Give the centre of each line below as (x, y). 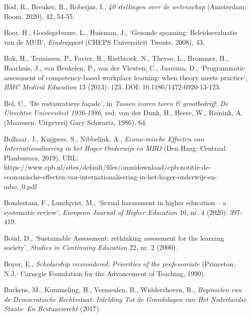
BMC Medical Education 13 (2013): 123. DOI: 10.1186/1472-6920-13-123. (112, 87)
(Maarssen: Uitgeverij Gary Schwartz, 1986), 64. (75, 122)
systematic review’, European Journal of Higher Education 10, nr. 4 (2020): (116, 212)
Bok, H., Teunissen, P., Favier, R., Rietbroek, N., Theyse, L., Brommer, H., (116, 58)
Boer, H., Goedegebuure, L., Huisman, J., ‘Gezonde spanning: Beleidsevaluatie (121, 32)
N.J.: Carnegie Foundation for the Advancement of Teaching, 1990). (105, 273)
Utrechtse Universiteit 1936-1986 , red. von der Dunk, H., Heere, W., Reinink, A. (124, 113)
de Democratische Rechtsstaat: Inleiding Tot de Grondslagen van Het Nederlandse (125, 299)
